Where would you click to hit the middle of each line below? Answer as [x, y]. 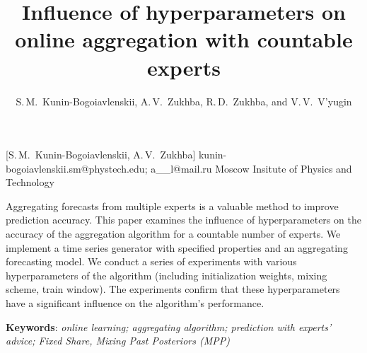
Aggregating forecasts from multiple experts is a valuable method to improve [172, 206]
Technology [30, 182]
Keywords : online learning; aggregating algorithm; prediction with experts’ [169, 326]
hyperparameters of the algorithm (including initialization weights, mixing [167, 275]
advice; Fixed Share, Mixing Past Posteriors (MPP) [118, 341]
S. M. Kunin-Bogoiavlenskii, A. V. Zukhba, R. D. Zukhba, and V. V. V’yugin [184, 101]
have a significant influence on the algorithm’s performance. [135, 303]
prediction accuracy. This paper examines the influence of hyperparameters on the [183, 220]
